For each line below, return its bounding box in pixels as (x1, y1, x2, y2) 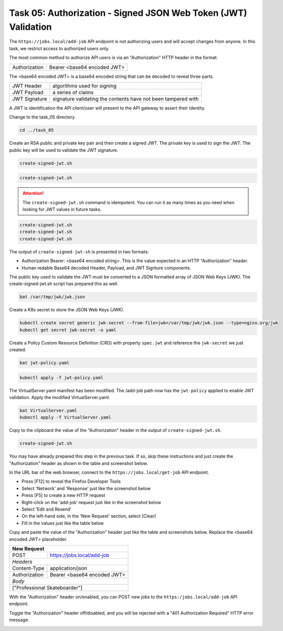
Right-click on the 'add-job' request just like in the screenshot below (21, 499, 161, 505)
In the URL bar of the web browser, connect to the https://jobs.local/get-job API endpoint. (9, 469, 209, 475)
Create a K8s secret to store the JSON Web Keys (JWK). (9, 307, 124, 313)
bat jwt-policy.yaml (19, 360, 69, 365)
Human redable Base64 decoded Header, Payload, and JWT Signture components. (21, 265, 191, 271)
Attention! (22, 190, 44, 196)
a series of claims (53, 89, 94, 96)
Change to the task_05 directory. (9, 114, 76, 120)
